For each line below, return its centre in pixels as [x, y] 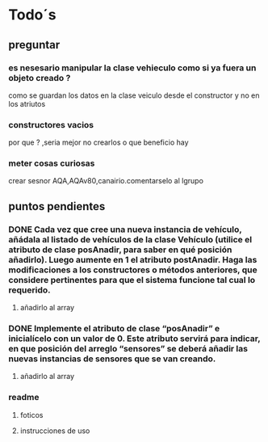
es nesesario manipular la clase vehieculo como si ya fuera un [132, 68]
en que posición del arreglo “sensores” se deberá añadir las [128, 349]
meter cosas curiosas [52, 163]
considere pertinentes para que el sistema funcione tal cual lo [132, 280]
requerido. [29, 290]
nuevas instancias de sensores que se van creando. [112, 359]
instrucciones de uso [55, 431]
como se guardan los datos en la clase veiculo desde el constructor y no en [134, 95]
